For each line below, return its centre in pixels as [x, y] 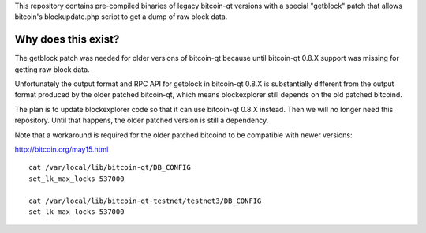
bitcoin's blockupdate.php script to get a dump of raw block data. [121, 17]
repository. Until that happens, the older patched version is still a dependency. [142, 120]
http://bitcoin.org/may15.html [62, 149]
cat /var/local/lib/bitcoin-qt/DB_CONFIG [110, 167]
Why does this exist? [67, 39]
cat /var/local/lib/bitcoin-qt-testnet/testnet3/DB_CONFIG [145, 201]
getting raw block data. [52, 69]
